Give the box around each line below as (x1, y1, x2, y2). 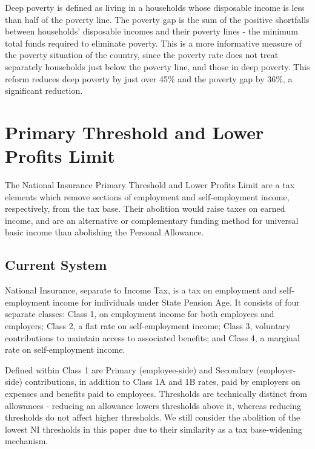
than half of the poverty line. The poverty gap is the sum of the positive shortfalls (5, 13, 310, 25)
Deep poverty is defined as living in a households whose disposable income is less (5, 1, 305, 13)
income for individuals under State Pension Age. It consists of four (52, 295, 300, 308)
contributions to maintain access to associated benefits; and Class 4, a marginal (5, 331, 300, 344)
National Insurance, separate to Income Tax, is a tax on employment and (5, 284, 277, 297)
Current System (5, 255, 107, 274)
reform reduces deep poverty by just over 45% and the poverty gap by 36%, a (5, 72, 293, 85)
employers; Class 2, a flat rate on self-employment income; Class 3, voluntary (5, 320, 291, 332)
